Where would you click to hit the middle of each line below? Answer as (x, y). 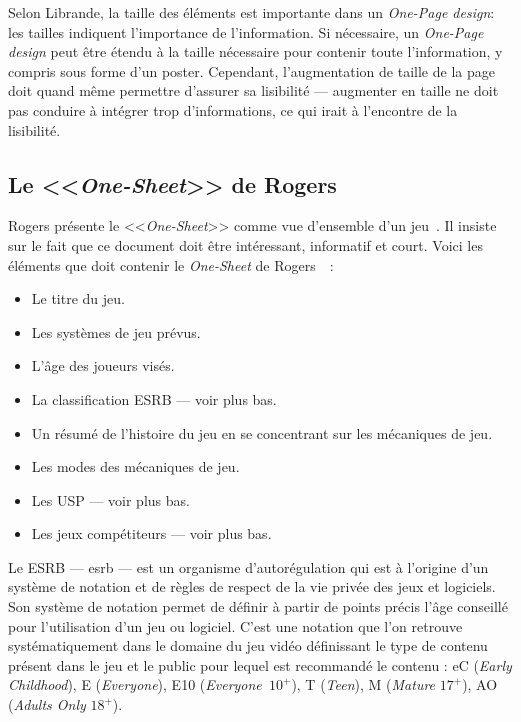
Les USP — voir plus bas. (110, 499)
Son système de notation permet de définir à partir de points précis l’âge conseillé (258, 606)
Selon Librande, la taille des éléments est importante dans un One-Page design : (251, 12)
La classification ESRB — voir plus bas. (154, 398)
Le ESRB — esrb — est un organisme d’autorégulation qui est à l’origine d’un (248, 566)
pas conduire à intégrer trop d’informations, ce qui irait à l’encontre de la (233, 109)
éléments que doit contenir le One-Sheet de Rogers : (171, 264)
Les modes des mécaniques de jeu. (135, 466)
